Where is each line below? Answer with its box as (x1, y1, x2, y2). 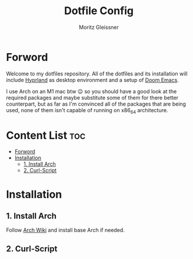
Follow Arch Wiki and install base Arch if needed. (6, 227, 125, 234)
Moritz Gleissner (79, 24, 119, 31)
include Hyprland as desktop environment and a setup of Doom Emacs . (6, 76, 179, 83)
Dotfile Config (64, 4, 134, 18)
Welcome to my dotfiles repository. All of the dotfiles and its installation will (6, 70, 188, 77)
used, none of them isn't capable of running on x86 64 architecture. (6, 106, 168, 115)
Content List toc (6, 129, 86, 142)
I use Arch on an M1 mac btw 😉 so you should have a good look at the (6, 87, 177, 95)
